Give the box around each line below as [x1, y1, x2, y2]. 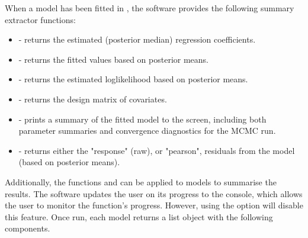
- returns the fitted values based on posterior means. [18, 53, 208, 65]
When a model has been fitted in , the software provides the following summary [5, 2, 294, 14]
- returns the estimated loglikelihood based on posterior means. [18, 73, 248, 85]
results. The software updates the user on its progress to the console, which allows [5, 187, 303, 200]
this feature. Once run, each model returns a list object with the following [5, 210, 273, 223]
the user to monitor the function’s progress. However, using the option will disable [5, 199, 303, 211]
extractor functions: [5, 13, 76, 25]
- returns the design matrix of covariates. [18, 92, 167, 105]
